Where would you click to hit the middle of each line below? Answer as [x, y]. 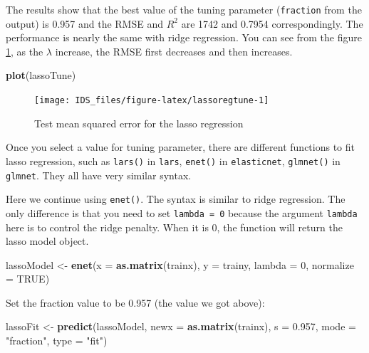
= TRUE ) [28, 279]
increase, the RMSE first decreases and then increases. [174, 51]
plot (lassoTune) [41, 75]
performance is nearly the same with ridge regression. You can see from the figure [184, 37]
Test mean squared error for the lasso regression [139, 123]
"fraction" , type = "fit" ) [57, 341]
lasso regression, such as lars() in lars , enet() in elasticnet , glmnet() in [173, 160]
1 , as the [25, 51]
